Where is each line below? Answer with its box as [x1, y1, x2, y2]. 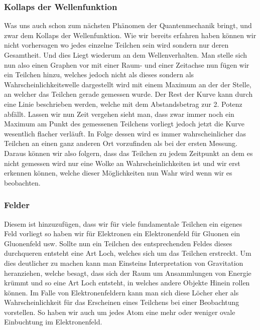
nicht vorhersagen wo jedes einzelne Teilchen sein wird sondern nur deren [4, 40, 229, 50]
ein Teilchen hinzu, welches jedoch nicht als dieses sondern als [4, 69, 194, 80]
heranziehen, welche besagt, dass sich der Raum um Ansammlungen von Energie [4, 267, 251, 278]
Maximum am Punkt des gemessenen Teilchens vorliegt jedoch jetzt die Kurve [4, 118, 244, 129]
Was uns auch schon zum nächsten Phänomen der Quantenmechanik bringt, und [4, 20, 252, 31]
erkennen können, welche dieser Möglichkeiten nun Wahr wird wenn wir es [4, 168, 232, 178]
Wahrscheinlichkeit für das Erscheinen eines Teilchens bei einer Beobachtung [4, 297, 239, 307]
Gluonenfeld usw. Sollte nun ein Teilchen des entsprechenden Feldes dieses [4, 238, 232, 248]
